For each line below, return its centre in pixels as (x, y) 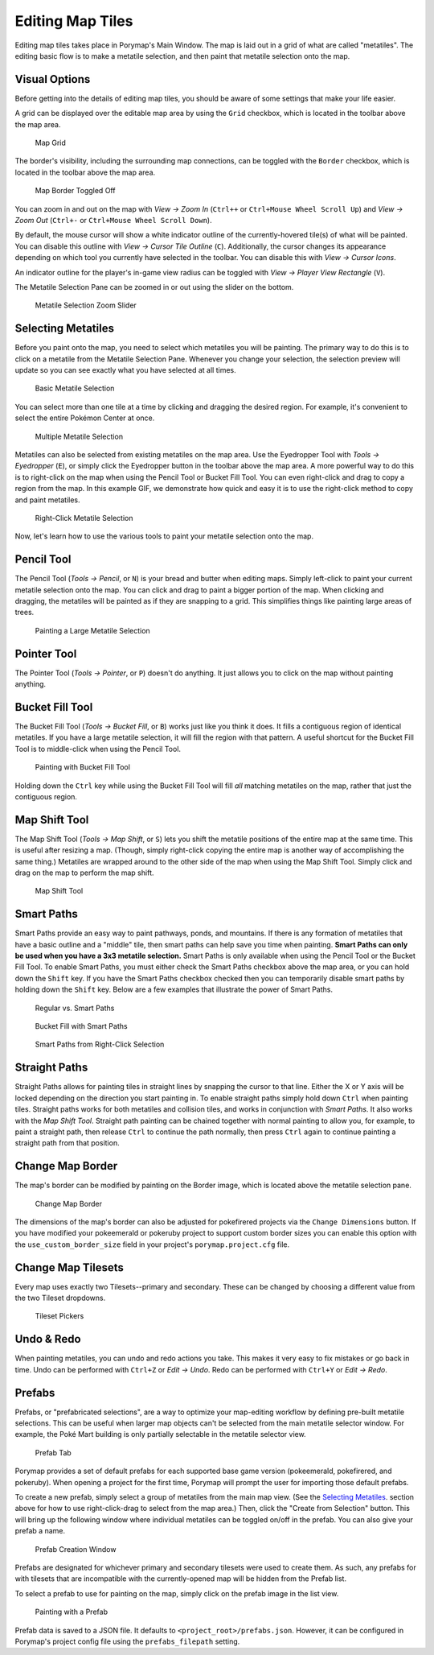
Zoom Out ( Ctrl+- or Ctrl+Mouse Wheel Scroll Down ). (113, 220)
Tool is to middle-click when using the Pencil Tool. (98, 749)
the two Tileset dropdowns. (60, 1298)
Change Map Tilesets (70, 1267)
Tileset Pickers (59, 1316)
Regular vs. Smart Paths (75, 1008)
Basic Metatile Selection (75, 388)
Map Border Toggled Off (75, 191)
